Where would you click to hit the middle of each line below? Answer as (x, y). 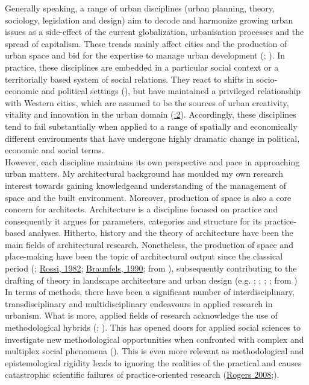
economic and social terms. (55, 150)
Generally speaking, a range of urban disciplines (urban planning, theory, (140, 8)
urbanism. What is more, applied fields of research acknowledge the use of (141, 315)
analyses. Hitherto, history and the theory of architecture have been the (161, 233)
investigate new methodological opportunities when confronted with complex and (154, 339)
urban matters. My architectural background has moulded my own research (144, 173)
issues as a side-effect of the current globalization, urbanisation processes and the (154, 32)
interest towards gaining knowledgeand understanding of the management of (146, 185)
